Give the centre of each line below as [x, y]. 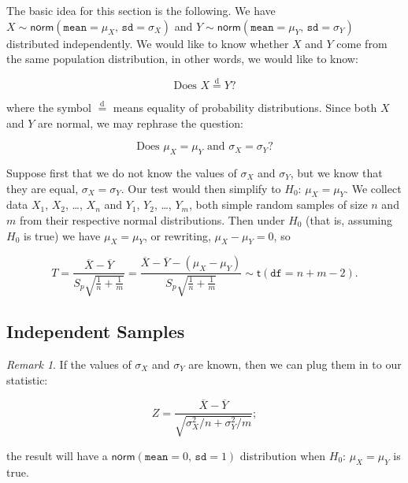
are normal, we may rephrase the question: [141, 123]
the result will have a [57, 455]
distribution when [283, 455]
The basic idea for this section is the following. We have [141, 10]
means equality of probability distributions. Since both [245, 107]
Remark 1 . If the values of [69, 364]
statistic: [27, 379]
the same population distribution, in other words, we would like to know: [182, 59]
